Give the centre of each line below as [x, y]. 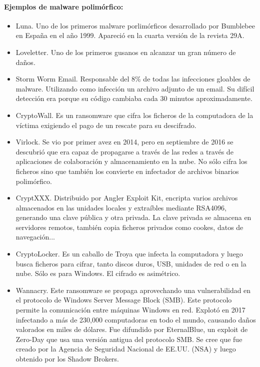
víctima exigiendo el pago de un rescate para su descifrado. [106, 125]
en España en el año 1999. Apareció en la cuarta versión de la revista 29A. [130, 35]
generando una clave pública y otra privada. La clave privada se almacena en [133, 217]
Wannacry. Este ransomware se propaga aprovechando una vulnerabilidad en [133, 290]
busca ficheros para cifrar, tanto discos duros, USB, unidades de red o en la [131, 263]
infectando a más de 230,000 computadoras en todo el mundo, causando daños [136, 319]
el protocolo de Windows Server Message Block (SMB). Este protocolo [124, 300]
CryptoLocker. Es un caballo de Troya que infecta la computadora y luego [129, 254]
